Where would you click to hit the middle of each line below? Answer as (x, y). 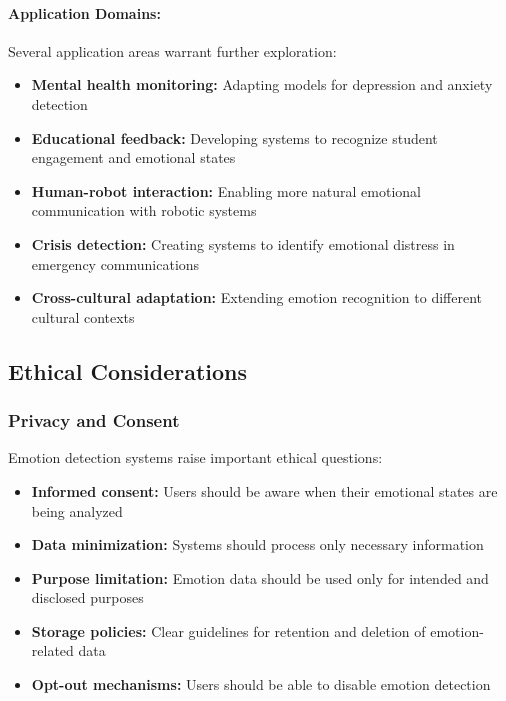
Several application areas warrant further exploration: (172, 50)
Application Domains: (84, 12)
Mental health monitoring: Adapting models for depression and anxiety (262, 84)
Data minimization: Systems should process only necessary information (257, 544)
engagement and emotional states (133, 157)
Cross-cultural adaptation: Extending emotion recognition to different (256, 297)
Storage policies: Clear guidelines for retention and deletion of (228, 630)
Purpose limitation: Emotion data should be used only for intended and (260, 577)
